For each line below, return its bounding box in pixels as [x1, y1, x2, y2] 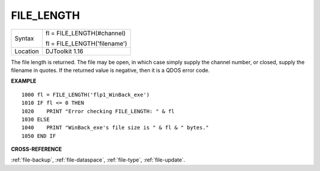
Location [14, 47, 39, 55]
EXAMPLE [11, 77, 37, 85]
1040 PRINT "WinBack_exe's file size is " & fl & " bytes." [21, 124, 209, 131]
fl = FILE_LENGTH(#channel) [45, 29, 126, 37]
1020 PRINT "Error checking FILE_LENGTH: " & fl [21, 108, 175, 114]
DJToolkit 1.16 [45, 47, 84, 55]
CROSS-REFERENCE [11, 146, 62, 153]
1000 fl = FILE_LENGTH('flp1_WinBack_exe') [21, 91, 150, 98]
